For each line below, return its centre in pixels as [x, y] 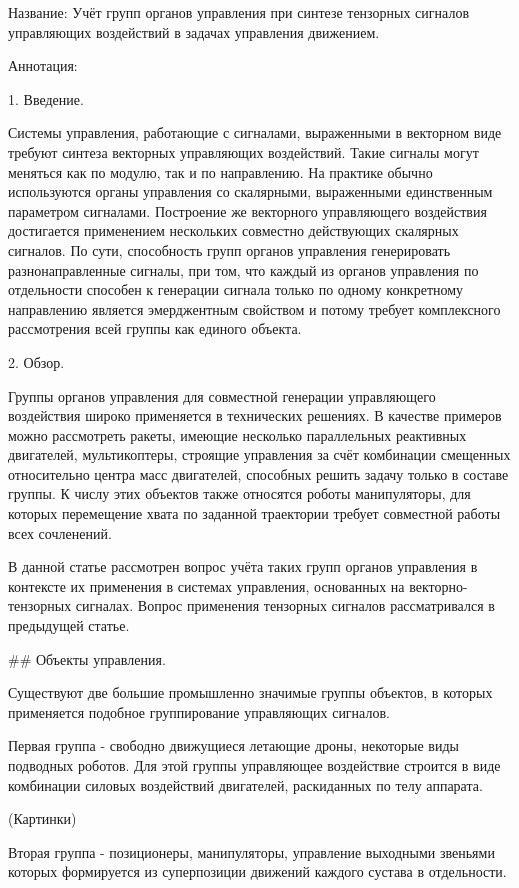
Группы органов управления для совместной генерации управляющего [222, 395]
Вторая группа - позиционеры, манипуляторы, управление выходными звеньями [251, 851]
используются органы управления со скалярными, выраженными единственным [250, 191]
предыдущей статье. [69, 625]
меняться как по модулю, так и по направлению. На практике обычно [220, 171]
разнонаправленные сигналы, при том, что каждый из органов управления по [243, 269]
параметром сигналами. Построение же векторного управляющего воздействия [247, 210]
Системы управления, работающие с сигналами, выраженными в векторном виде [255, 132]
